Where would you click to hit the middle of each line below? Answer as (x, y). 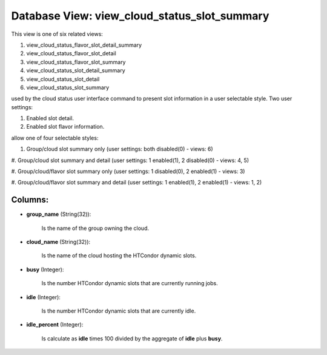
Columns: (30, 200)
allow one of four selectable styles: (55, 138)
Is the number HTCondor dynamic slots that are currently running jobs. (130, 283)
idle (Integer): (43, 297)
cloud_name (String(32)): (58, 242)
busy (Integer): (45, 269)
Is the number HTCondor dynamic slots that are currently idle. (119, 311)
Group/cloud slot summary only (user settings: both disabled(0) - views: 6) (120, 149)
